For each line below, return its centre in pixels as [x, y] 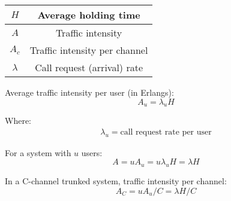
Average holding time [89, 15]
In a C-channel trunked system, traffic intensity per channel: [116, 181]
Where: [18, 121]
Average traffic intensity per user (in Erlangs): [89, 92]
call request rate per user [166, 132]
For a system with [38, 152]
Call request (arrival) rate [89, 67]
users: [92, 152]
